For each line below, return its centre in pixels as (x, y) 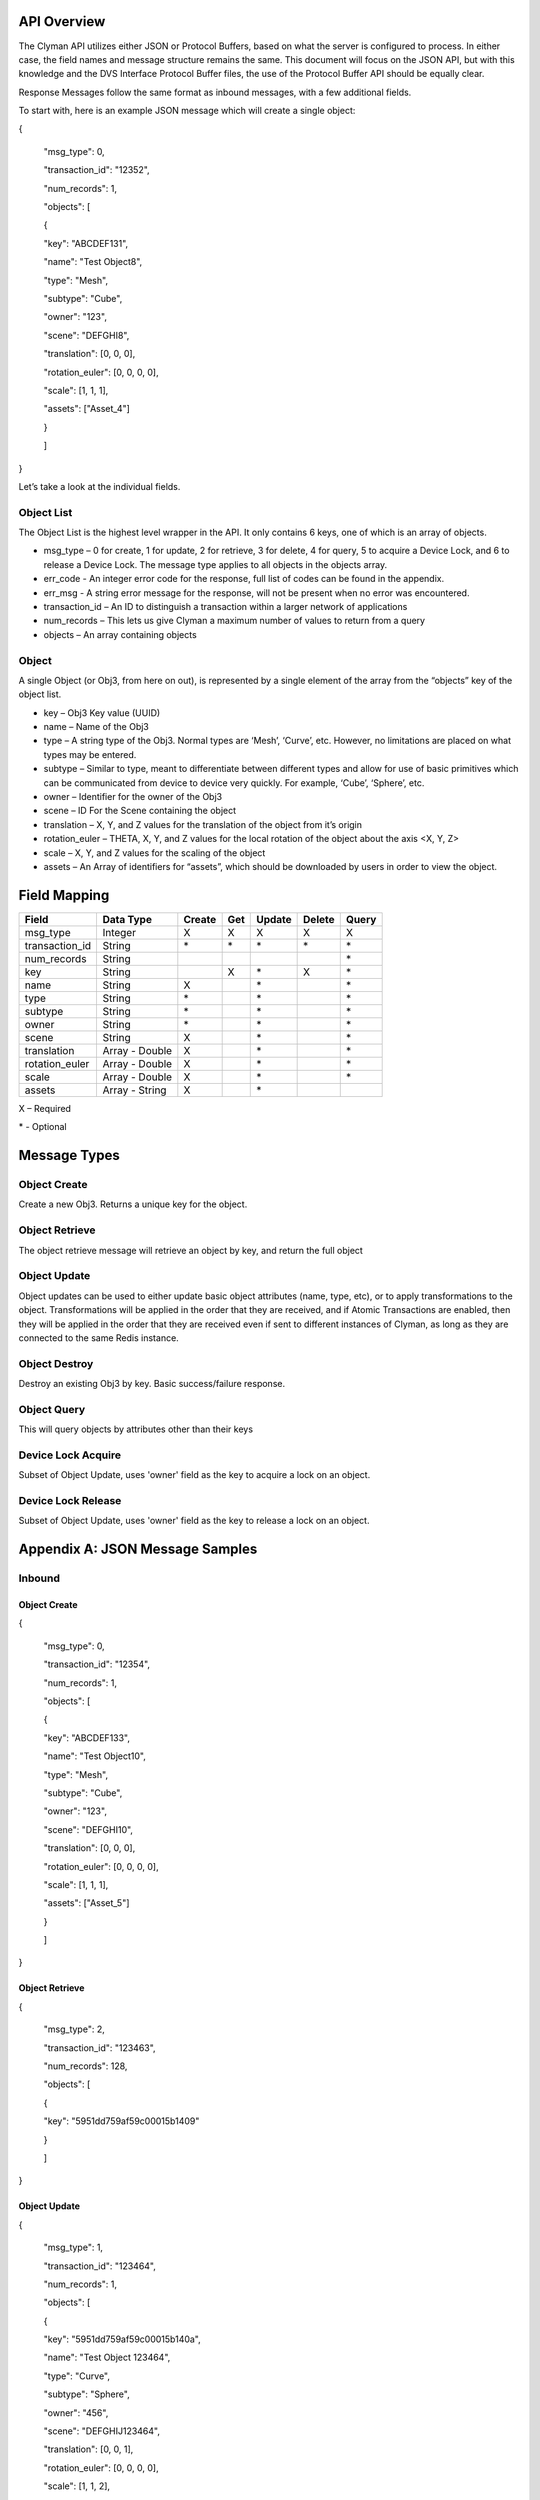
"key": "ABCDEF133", (86, 1737)
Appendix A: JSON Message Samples (138, 1549)
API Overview (62, 21)
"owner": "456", (76, 2412)
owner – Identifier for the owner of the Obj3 (133, 797)
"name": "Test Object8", (93, 262)
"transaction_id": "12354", (96, 1664)
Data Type (127, 919)
